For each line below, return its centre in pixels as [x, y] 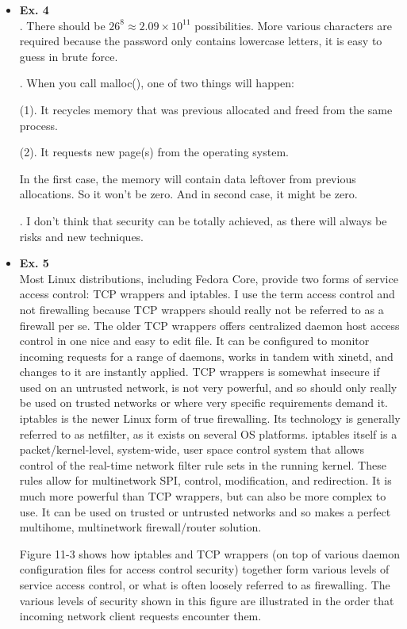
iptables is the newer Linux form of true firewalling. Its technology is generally [210, 418]
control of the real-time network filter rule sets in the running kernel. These [203, 464]
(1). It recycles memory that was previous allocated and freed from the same [206, 109]
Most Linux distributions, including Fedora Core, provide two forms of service [209, 278]
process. [38, 125]
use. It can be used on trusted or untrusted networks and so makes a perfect [205, 511]
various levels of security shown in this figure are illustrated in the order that [207, 600]
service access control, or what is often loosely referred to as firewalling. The [205, 585]
